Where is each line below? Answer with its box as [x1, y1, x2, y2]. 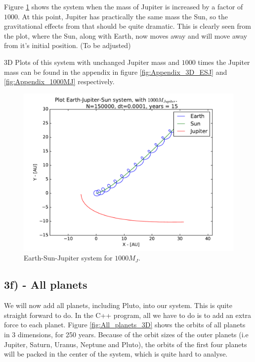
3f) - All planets [4, 277, 87, 292]
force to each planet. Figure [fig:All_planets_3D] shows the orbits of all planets [4, 319, 246, 330]
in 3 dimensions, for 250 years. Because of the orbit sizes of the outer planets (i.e [4, 329, 249, 339]
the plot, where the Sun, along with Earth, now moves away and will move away [4, 30, 248, 41]
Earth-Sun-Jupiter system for [24, 253, 113, 263]
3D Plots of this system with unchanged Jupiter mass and [4, 56, 179, 67]
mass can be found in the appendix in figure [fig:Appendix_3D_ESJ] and [4, 66, 227, 77]
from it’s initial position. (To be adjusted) [4, 40, 131, 51]
